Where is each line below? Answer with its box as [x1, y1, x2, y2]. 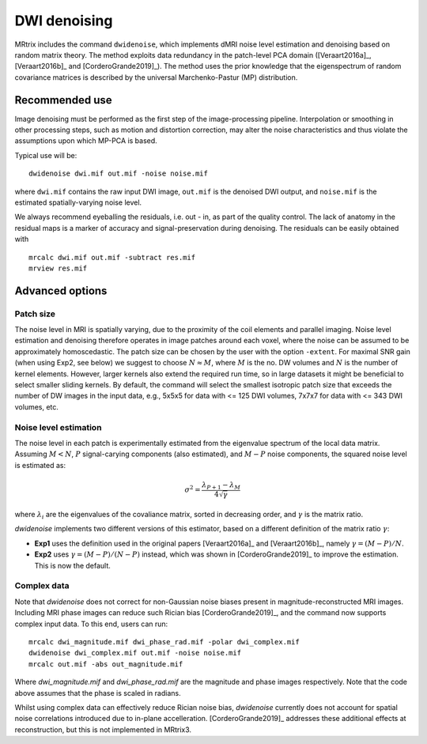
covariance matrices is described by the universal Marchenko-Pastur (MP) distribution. [14, 72, 298, 82]
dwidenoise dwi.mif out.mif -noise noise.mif [28, 169, 209, 178]
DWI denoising [14, 12, 113, 29]
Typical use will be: [14, 150, 77, 160]
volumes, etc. [14, 402, 59, 411]
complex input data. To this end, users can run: [14, 619, 168, 629]
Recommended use [14, 93, 112, 107]
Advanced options [14, 284, 108, 297]
